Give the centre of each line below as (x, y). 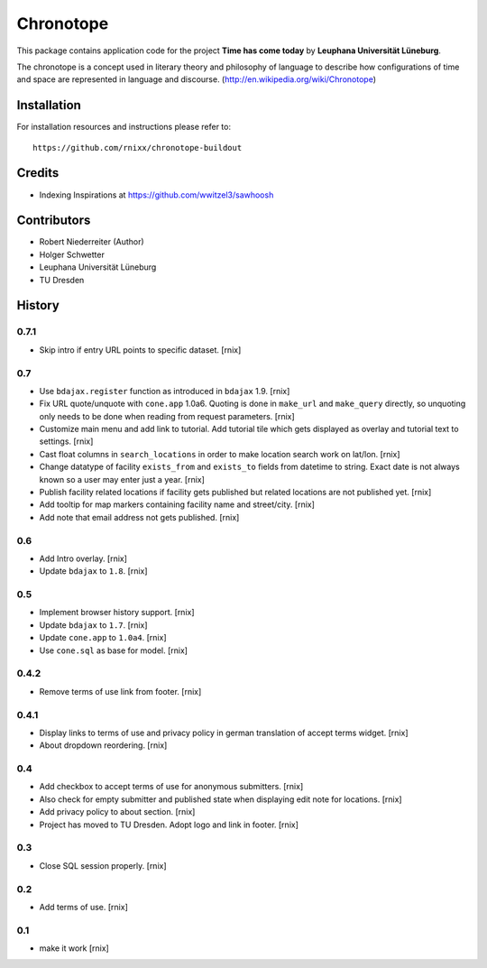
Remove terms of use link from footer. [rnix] (120, 691)
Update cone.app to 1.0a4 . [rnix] (103, 638)
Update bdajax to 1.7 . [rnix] (93, 625)
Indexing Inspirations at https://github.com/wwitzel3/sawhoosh (156, 195)
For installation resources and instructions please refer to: (124, 127)
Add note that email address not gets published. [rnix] (139, 517)
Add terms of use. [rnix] (83, 907)
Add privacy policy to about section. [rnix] (117, 812)
